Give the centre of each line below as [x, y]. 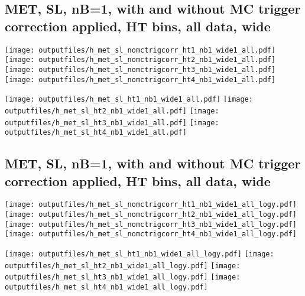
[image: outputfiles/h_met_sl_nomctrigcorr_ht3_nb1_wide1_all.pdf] [140, 69]
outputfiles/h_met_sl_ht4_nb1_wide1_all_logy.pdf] [106, 287]
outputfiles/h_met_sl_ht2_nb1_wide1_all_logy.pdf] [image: [123, 266]
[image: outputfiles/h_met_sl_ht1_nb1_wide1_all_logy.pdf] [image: [139, 254]
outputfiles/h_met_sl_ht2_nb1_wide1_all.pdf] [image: [112, 111]
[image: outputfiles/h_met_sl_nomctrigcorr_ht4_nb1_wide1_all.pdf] [140, 79]
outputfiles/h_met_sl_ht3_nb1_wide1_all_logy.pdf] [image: [123, 277]
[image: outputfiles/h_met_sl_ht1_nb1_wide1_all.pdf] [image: [129, 100]
